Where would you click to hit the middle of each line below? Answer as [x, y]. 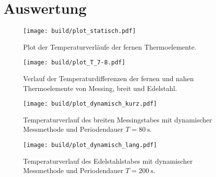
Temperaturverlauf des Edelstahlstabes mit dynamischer [108, 161]
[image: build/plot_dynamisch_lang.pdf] [90, 145]
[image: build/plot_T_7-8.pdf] [74, 63]
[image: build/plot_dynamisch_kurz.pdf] [90, 104]
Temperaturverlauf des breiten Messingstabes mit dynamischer [118, 119]
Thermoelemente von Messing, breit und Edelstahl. [100, 88]
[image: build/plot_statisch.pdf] [80, 31]
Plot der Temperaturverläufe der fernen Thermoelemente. [110, 46]
